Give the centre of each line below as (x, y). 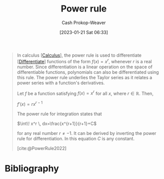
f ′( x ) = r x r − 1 (30, 104)
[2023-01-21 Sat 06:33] (84, 32)
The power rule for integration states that (59, 114)
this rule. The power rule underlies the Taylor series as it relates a (85, 77)
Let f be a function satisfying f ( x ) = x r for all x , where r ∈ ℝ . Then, (85, 93)
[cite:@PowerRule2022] (42, 148)
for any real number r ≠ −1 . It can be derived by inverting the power (87, 133)
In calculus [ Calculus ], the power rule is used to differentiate (79, 55)
